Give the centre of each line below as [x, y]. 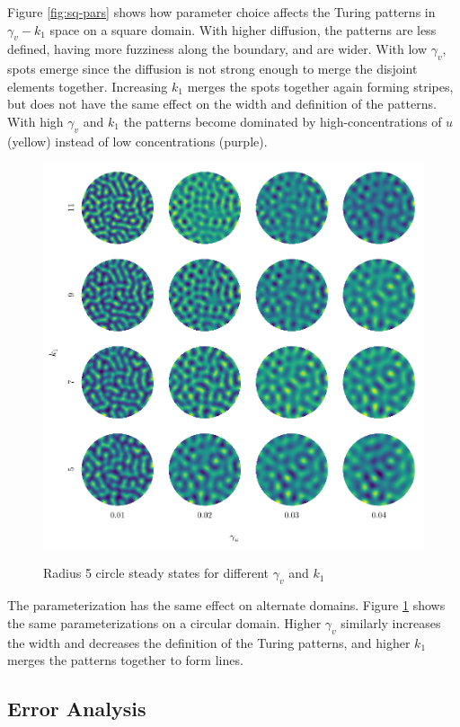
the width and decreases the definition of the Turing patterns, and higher [209, 642]
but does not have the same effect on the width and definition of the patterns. [222, 104]
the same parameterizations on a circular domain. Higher [164, 622]
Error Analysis [77, 709]
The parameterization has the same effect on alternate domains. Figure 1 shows [226, 605]
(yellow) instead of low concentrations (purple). [137, 141]
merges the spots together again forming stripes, [320, 86]
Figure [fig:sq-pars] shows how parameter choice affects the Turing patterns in [221, 12]
